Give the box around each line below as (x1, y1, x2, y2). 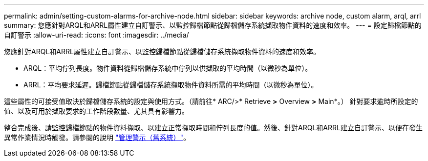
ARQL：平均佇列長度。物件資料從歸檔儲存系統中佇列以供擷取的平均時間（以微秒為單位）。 (23, 64, 312, 72)
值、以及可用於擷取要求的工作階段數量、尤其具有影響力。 (4, 107, 189, 115)
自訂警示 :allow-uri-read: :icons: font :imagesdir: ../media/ (4, 31, 189, 39)
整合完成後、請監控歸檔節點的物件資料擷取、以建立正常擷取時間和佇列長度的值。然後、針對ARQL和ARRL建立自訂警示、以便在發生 (4, 123, 423, 132)
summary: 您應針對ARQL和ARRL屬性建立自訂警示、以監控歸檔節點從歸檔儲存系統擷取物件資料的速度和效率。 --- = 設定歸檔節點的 (4, 21, 422, 29)
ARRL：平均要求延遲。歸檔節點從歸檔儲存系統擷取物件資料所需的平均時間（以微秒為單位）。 (23, 80, 318, 89)
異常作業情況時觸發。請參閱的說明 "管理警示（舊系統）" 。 (4, 133, 190, 141)
